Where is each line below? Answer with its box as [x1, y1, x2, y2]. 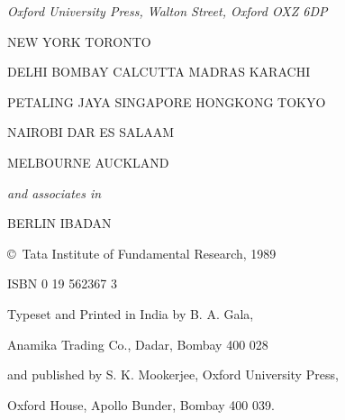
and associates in [7, 183, 102, 202]
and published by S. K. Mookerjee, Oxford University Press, [7, 365, 339, 384]
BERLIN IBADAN [7, 214, 112, 233]
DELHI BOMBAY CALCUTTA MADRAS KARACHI [7, 62, 311, 81]
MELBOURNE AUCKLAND [7, 152, 169, 171]
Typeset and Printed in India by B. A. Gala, [7, 304, 254, 323]
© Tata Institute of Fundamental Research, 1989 [7, 243, 277, 262]
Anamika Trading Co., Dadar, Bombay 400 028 [7, 334, 268, 353]
